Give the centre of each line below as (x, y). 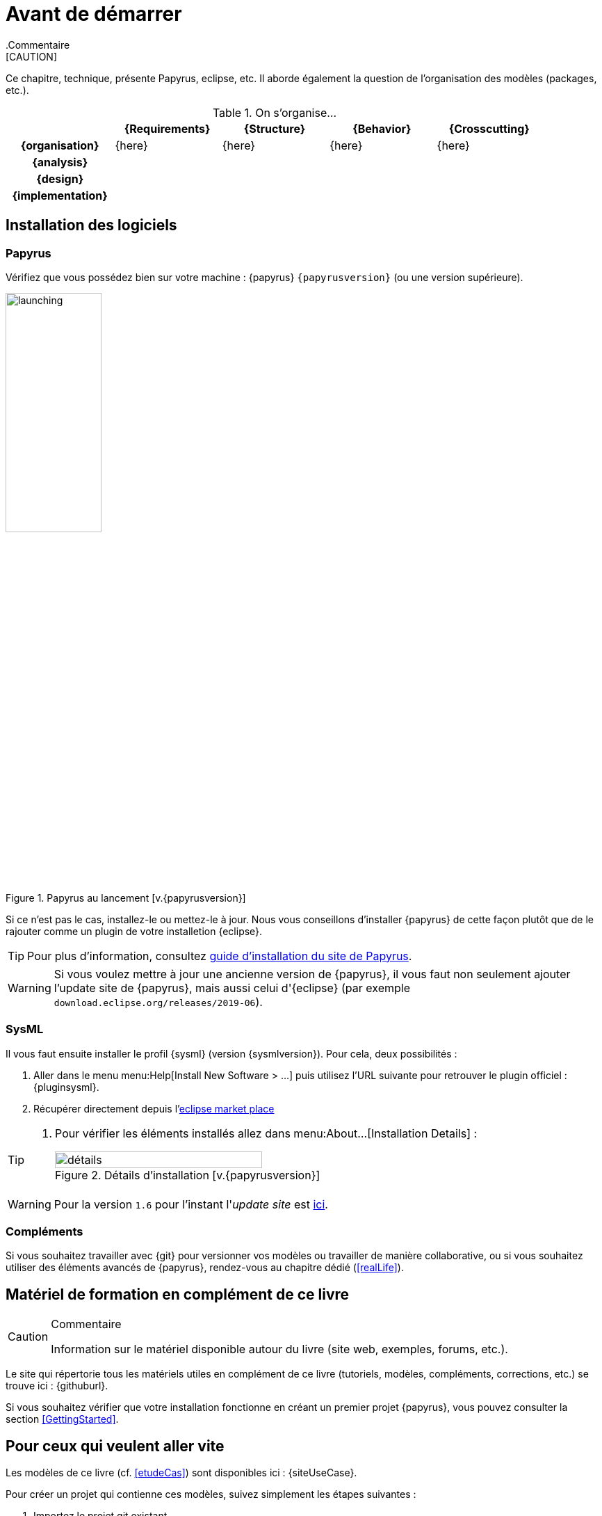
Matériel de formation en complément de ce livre (178, 1294)
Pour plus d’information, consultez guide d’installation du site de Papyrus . (220, 956)
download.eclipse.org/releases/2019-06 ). (158, 1002)
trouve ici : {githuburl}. (57, 1386)
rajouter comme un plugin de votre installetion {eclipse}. (134, 931)
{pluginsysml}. (66, 1087)
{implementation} (60, 195)
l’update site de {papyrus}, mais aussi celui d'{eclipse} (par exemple (232, 988)
